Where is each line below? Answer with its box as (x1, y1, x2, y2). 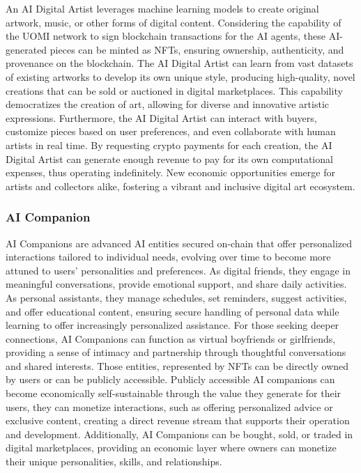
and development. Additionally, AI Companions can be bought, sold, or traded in (6, 426, 353, 441)
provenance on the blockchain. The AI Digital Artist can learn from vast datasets (6, 56, 353, 70)
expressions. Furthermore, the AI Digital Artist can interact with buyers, (6, 110, 317, 125)
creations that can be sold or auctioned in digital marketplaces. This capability (6, 83, 343, 98)
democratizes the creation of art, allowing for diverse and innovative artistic (6, 97, 330, 111)
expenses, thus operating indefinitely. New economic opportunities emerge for (6, 165, 335, 180)
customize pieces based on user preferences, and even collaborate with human (6, 124, 336, 139)
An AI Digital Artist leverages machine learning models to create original (6, 1, 319, 15)
